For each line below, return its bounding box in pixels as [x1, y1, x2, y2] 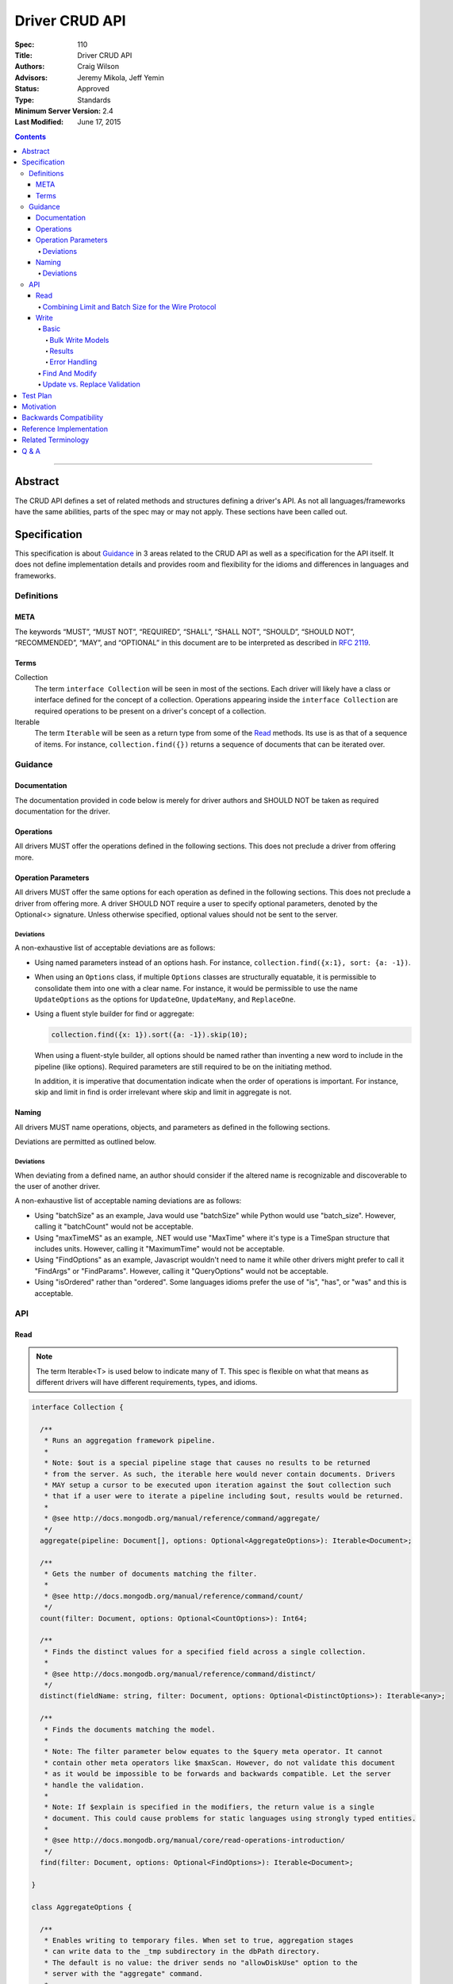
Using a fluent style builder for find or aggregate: [34, 1009, 194, 1019]
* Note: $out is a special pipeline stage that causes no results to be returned [44, 1459, 370, 1467]
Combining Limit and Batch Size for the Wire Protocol [42, 302, 217, 311]
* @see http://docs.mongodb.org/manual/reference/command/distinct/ [44, 1669, 317, 1678]
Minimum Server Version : [14, 106, 102, 115]
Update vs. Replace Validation [42, 379, 140, 389]
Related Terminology [21, 435, 90, 444]
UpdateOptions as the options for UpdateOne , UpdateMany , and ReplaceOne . [34, 994, 297, 1004]
